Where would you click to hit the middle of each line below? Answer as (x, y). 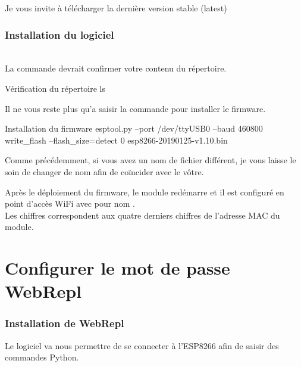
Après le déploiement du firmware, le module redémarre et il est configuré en (145, 192)
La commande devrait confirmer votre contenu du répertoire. (116, 68)
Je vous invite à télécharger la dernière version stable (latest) (116, 8)
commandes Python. (42, 357)
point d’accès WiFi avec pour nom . (70, 203)
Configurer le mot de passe (117, 268)
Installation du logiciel (59, 34)
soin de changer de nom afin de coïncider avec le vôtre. (104, 171)
